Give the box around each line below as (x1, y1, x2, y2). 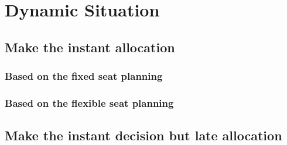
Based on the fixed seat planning (5, 69, 163, 83)
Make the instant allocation (5, 38, 175, 56)
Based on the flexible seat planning (5, 95, 174, 110)
